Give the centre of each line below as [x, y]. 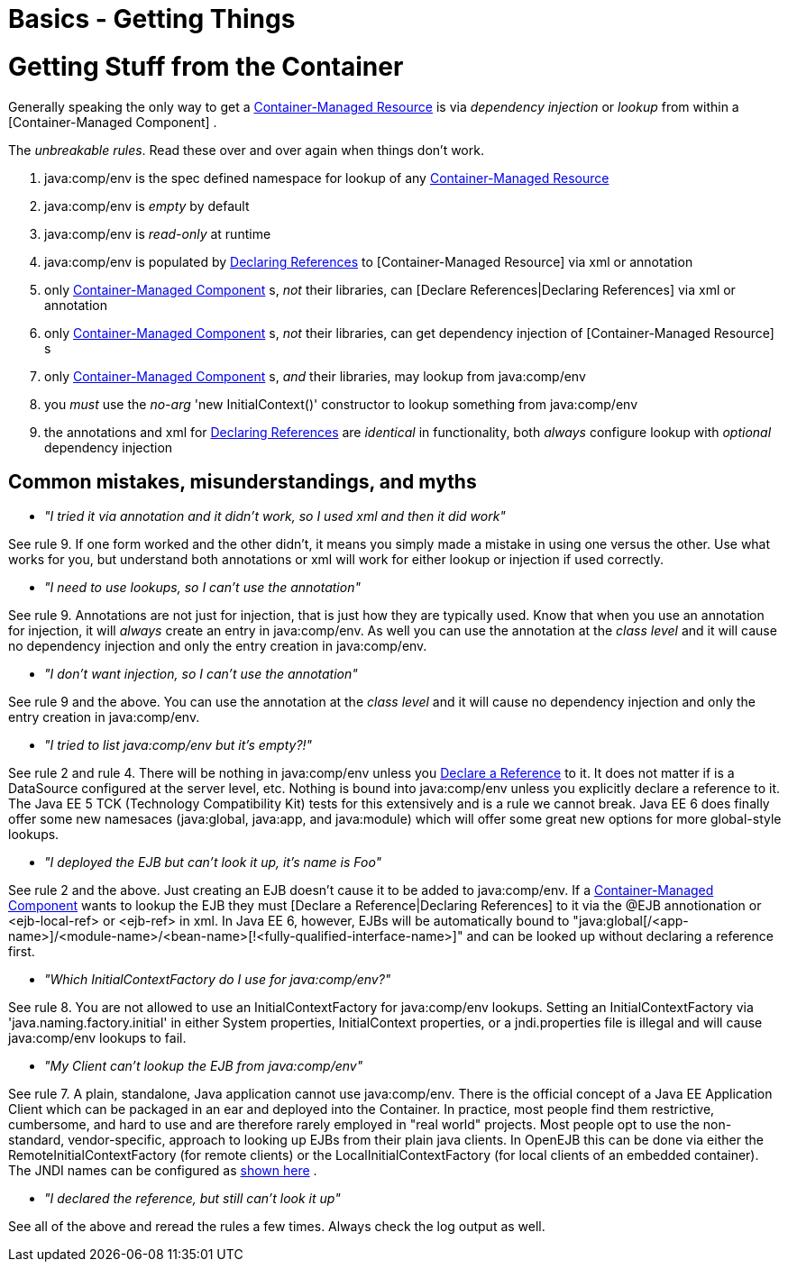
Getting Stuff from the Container [206, 66]
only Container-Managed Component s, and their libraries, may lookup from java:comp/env [315, 376]
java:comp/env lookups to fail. [97, 1038]
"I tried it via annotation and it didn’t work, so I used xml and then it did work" [275, 516]
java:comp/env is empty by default [147, 205]
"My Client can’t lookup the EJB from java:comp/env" [204, 1066]
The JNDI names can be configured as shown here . [163, 1171]
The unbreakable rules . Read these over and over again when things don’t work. [246, 150]
